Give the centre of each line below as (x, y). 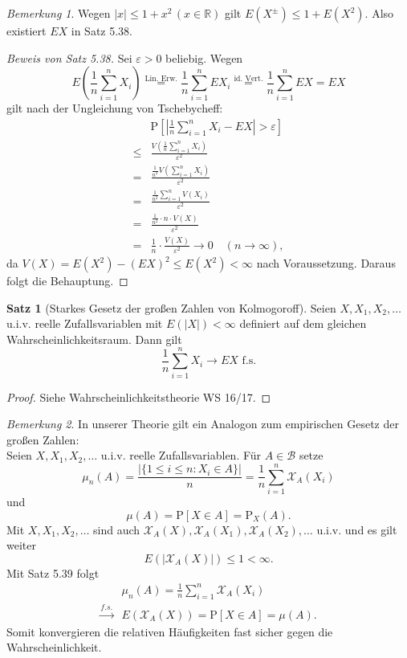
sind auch (117, 529)
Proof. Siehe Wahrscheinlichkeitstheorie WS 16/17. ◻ (139, 396)
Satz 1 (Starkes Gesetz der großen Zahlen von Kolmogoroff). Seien (171, 307)
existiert (26, 31)
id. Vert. (248, 78)
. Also (379, 13)
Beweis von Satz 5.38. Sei (69, 57)
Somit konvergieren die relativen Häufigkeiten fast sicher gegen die (170, 631)
